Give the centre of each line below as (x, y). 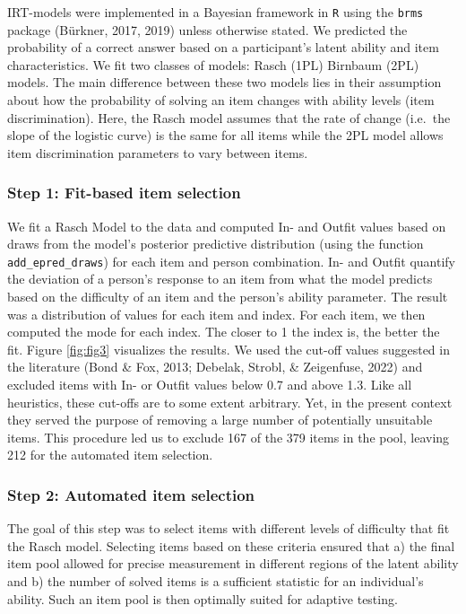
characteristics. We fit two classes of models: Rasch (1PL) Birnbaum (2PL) (213, 64)
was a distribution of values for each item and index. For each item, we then (216, 314)
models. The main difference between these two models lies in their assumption (224, 82)
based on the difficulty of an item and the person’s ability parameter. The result (228, 297)
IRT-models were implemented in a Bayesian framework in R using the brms (216, 12)
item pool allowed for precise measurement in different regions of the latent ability (233, 563)
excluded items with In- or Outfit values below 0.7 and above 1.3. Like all (210, 385)
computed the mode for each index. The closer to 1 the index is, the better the (224, 332)
